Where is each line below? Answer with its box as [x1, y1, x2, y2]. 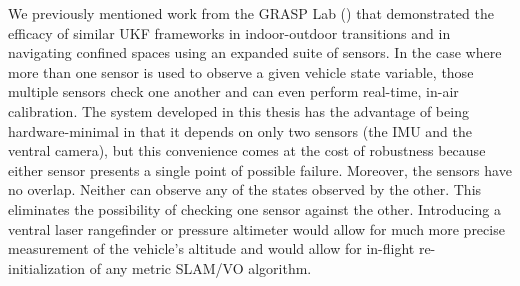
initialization [8, 257, 86, 278]
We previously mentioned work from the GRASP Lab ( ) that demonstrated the [8, 3, 494, 23]
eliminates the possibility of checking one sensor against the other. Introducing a [8, 198, 501, 219]
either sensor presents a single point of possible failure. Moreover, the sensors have [8, 159, 512, 180]
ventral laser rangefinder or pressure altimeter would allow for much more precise [8, 218, 505, 239]
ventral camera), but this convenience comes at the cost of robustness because [8, 140, 486, 161]
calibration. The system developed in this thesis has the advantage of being [8, 100, 469, 121]
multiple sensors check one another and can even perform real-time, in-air [8, 81, 459, 102]
